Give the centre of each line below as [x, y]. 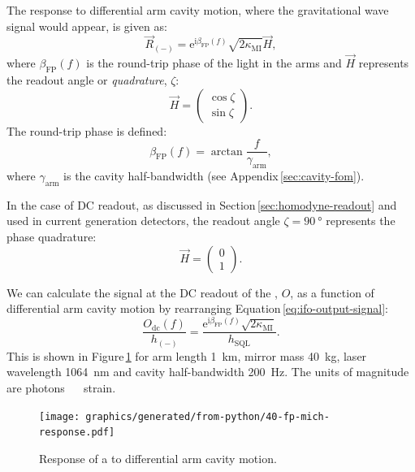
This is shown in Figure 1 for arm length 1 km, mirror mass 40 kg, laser [187, 355]
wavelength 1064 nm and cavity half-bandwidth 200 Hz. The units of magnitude [208, 372]
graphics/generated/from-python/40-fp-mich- [207, 416]
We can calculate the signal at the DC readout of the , [142, 292]
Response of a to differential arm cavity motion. [158, 458]
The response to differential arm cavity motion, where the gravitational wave [198, 10]
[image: [60, 416]
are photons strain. [61, 387]
